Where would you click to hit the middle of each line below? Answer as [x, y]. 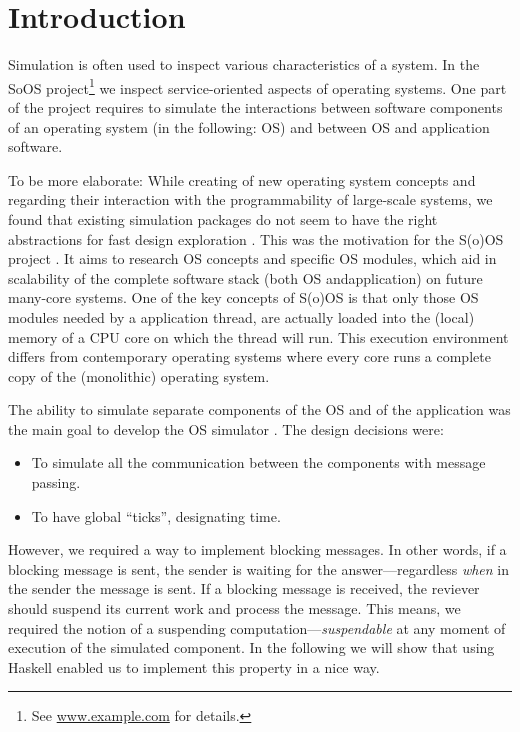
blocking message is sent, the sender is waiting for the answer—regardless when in [258, 568]
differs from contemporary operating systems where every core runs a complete [249, 356]
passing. [56, 482]
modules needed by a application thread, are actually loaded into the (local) [241, 316]
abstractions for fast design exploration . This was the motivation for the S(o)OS [256, 238]
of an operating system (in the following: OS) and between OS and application [249, 126]
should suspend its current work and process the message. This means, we [234, 608]
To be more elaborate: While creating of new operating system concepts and [242, 179]
